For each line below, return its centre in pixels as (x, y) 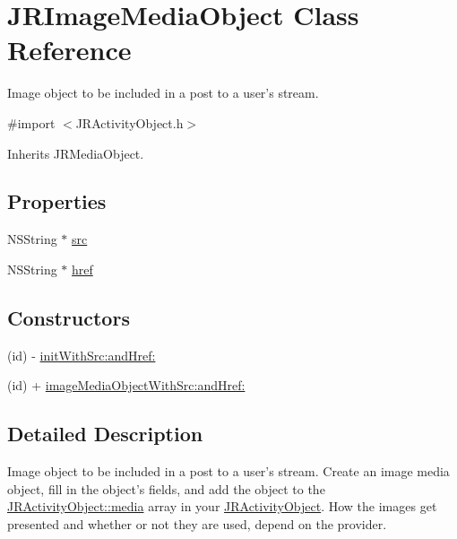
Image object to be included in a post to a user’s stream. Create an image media (228, 471)
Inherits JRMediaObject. (76, 153)
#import (31, 122)
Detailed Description (105, 434)
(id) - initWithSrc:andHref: (82, 355)
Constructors (69, 317)
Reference (69, 50)
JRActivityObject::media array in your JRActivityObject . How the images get (222, 506)
